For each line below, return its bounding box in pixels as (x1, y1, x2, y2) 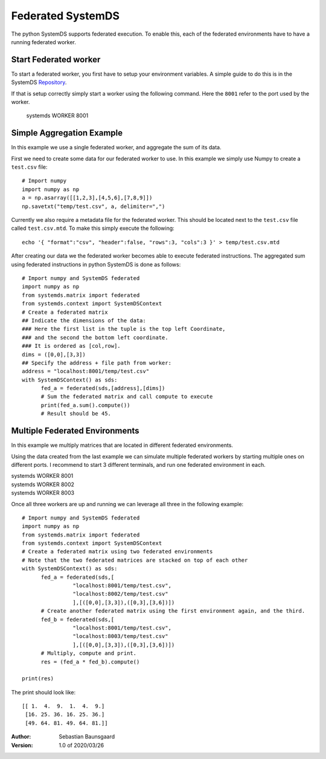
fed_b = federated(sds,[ (40, 616, 115, 623)
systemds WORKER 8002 (11, 481, 75, 488)
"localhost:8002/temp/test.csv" (72, 590, 168, 598)
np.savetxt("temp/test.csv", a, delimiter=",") (22, 203, 165, 210)
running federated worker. (11, 38, 77, 45)
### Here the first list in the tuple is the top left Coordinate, (22, 325, 226, 333)
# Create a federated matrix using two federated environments (22, 548, 213, 555)
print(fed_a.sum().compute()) (40, 402, 130, 408)
